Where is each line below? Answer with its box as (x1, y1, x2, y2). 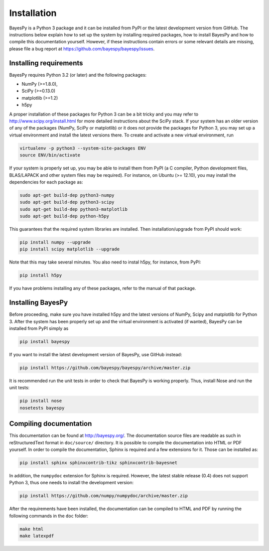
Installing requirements (9, 59, 83, 67)
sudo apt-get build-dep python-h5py (19, 213, 110, 219)
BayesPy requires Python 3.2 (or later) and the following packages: (9, 72, 147, 78)
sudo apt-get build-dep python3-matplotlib (19, 206, 128, 212)
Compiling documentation (9, 419, 92, 428)
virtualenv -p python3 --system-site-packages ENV (19, 145, 146, 151)
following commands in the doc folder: (9, 513, 89, 519)
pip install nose (19, 398, 62, 404)
